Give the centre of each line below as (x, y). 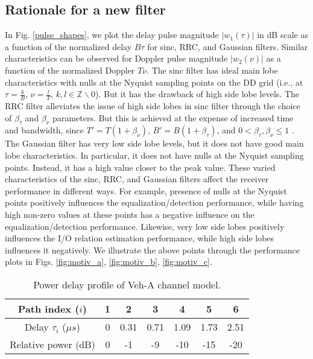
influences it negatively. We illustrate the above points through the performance (152, 249)
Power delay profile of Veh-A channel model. (127, 284)
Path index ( (49, 308)
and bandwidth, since (44, 130)
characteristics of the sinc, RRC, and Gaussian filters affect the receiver (137, 179)
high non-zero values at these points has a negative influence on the (130, 214)
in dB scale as (283, 35)
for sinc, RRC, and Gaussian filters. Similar (228, 46)
